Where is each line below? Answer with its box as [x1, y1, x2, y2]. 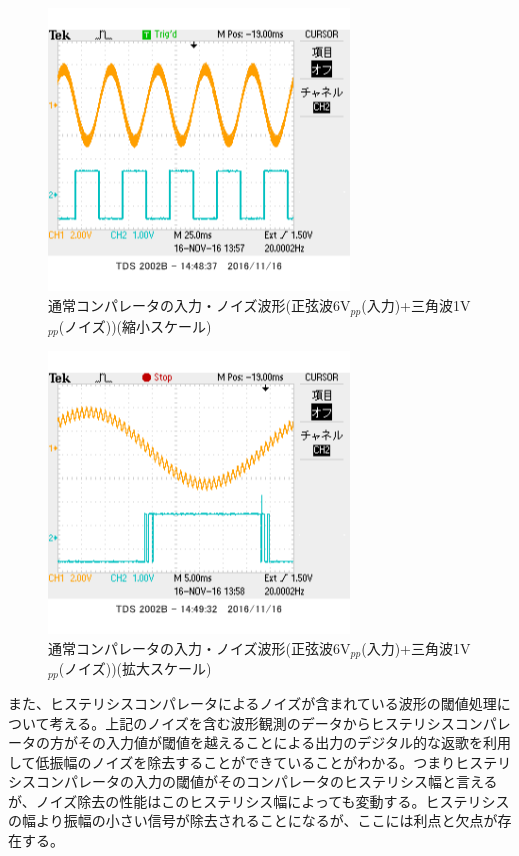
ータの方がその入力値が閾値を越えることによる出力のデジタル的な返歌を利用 [8, 732, 511, 753]
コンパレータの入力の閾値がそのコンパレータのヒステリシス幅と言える [35, 771, 498, 792]
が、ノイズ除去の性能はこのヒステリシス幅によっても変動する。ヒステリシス [8, 790, 510, 811]
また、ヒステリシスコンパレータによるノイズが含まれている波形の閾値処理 [8, 692, 497, 713]
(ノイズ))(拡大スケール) [58, 658, 212, 679]
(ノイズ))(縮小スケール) [58, 315, 212, 336]
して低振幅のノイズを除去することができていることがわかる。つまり [8, 751, 456, 772]
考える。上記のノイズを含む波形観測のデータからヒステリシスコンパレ [49, 712, 511, 733]
